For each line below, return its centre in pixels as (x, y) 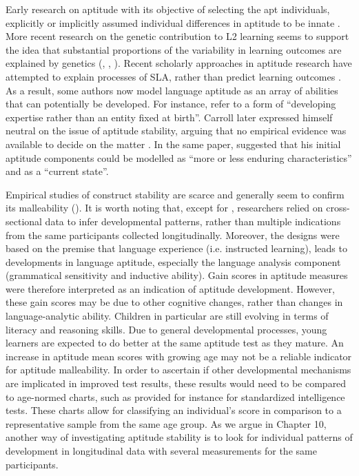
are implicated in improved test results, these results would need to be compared (176, 383)
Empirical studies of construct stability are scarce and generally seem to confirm (175, 194)
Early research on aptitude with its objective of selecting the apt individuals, (168, 9)
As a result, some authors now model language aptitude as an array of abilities (172, 90)
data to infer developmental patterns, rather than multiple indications (193, 221)
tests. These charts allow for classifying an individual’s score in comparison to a (174, 410)
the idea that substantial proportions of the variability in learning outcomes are (174, 49)
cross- (338, 208)
